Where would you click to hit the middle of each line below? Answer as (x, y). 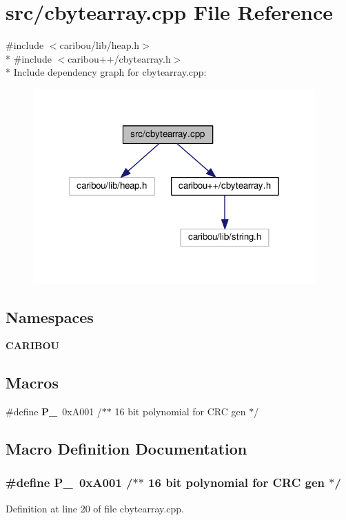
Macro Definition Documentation (126, 449)
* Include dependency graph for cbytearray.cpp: (106, 72)
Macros (32, 383)
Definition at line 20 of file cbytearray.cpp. (95, 508)
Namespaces (50, 316)
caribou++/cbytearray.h (119, 58)
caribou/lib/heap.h (100, 45)
